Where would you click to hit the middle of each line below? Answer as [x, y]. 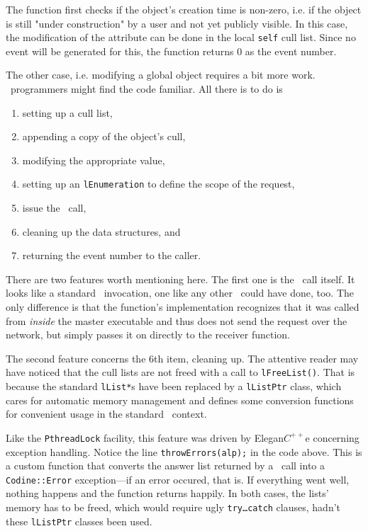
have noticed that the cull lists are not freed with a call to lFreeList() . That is [180, 372]
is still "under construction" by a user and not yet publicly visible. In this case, [177, 23]
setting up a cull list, [67, 112]
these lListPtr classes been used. [79, 521]
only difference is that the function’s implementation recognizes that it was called [183, 307]
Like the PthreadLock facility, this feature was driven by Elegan [145, 437]
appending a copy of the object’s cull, [104, 136]
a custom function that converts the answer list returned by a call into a [166, 466]
